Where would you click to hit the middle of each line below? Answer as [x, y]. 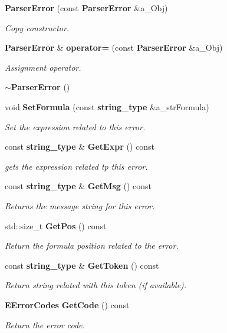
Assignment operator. [43, 67]
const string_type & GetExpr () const [80, 146]
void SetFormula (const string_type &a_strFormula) [107, 106]
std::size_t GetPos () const [56, 225]
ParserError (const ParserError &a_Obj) [86, 8]
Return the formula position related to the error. [92, 245]
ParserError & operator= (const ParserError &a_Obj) [114, 47]
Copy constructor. [37, 27]
